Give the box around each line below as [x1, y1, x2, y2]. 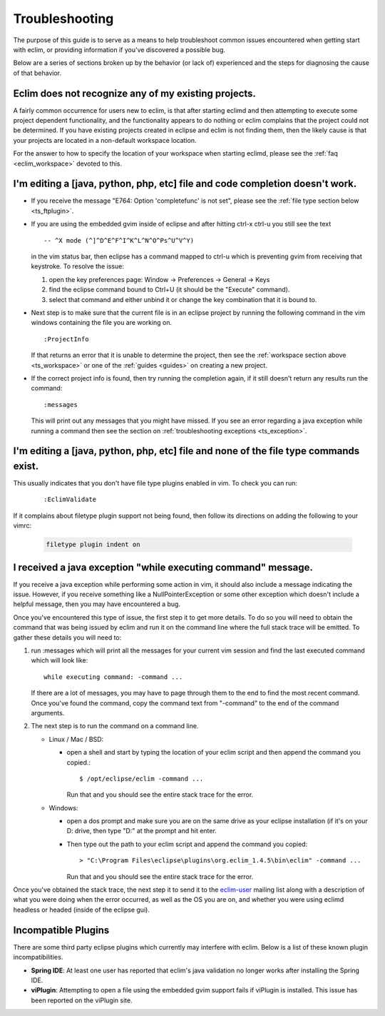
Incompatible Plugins [13, 924, 110, 936]
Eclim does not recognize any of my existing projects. [13, 87, 257, 99]
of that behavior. [13, 69, 62, 77]
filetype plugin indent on [46, 540, 140, 549]
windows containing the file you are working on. [31, 318, 173, 327]
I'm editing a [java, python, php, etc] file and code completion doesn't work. [13, 178, 357, 190]
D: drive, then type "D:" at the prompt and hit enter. [66, 827, 217, 835]
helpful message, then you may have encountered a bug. [13, 600, 181, 608]
